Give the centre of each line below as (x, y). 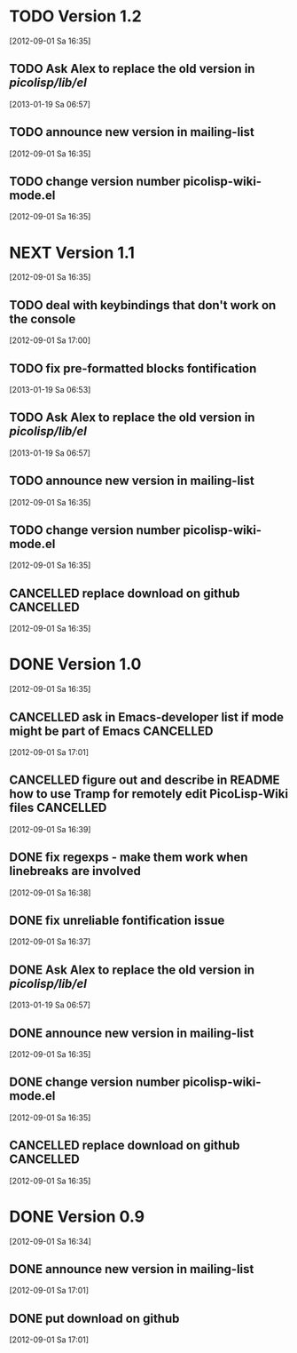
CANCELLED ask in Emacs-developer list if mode (147, 717)
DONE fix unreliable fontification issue (117, 920)
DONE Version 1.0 (75, 665)
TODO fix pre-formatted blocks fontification (133, 368)
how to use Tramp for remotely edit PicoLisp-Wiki (149, 794)
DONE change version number (94, 1082)
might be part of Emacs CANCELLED (111, 731)
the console (43, 318)
